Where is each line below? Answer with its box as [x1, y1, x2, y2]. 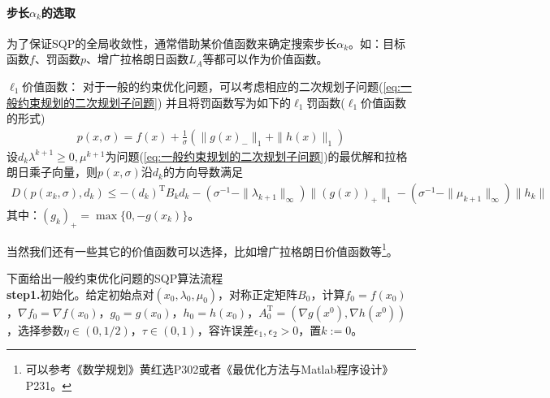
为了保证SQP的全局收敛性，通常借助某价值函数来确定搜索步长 [6, 34, 337, 51]
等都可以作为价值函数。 [202, 50, 328, 67]
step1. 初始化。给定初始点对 [6, 285, 154, 302]
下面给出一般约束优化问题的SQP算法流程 [6, 270, 223, 287]
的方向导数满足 [162, 163, 243, 180]
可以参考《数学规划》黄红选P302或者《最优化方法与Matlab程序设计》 [25, 361, 394, 378]
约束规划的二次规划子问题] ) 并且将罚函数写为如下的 [17, 93, 292, 110]
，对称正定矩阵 [218, 285, 298, 302]
